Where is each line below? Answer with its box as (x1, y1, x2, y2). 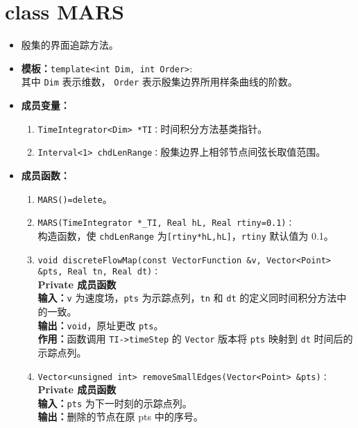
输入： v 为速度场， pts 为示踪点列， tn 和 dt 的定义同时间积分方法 (37, 290, 337, 305)
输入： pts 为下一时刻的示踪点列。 (37, 395, 192, 410)
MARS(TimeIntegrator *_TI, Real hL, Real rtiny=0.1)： (37, 218, 295, 229)
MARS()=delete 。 (37, 191, 112, 206)
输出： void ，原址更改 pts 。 (37, 318, 164, 332)
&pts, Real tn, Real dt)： (37, 267, 161, 277)
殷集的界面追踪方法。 (21, 38, 119, 52)
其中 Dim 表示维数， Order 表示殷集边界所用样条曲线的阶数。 (21, 74, 298, 89)
